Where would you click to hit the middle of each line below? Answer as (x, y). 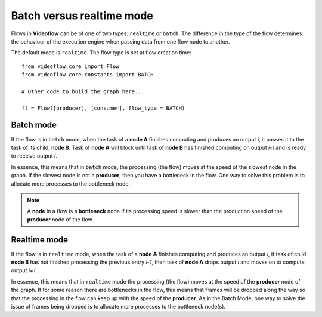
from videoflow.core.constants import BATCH (88, 75)
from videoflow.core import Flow (70, 66)
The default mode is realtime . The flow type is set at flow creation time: (101, 53)
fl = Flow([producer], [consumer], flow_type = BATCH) (103, 108)
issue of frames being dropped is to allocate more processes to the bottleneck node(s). (118, 306)
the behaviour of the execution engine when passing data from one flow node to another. (120, 41)
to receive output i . (34, 156)
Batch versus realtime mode (82, 16)
